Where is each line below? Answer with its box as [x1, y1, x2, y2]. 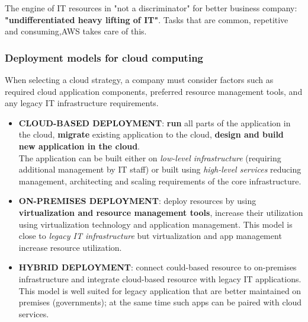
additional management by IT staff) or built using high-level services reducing [18, 163, 301, 176]
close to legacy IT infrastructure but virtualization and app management [18, 229, 282, 242]
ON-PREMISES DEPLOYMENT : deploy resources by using [18, 195, 256, 207]
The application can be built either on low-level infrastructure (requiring [18, 151, 281, 164]
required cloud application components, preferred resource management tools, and [5, 85, 303, 97]
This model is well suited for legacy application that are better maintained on [18, 284, 301, 297]
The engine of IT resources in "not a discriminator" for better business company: [5, 2, 297, 14]
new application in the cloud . [18, 139, 140, 152]
